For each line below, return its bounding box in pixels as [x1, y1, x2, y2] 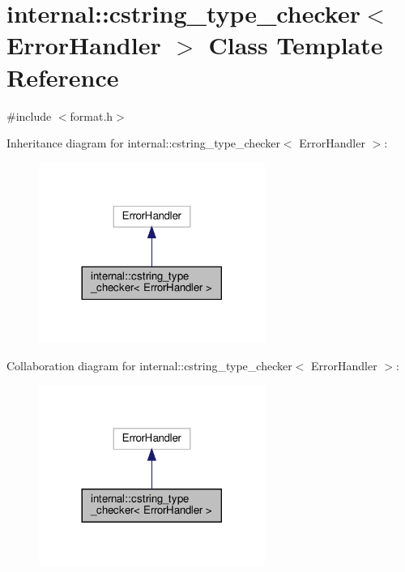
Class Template [208, 28, 383, 62]
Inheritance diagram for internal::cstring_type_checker [6, 134, 280, 152]
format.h [70, 107, 113, 124]
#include [6, 107, 52, 124]
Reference [6, 60, 119, 93]
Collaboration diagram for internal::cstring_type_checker [6, 356, 292, 374]
